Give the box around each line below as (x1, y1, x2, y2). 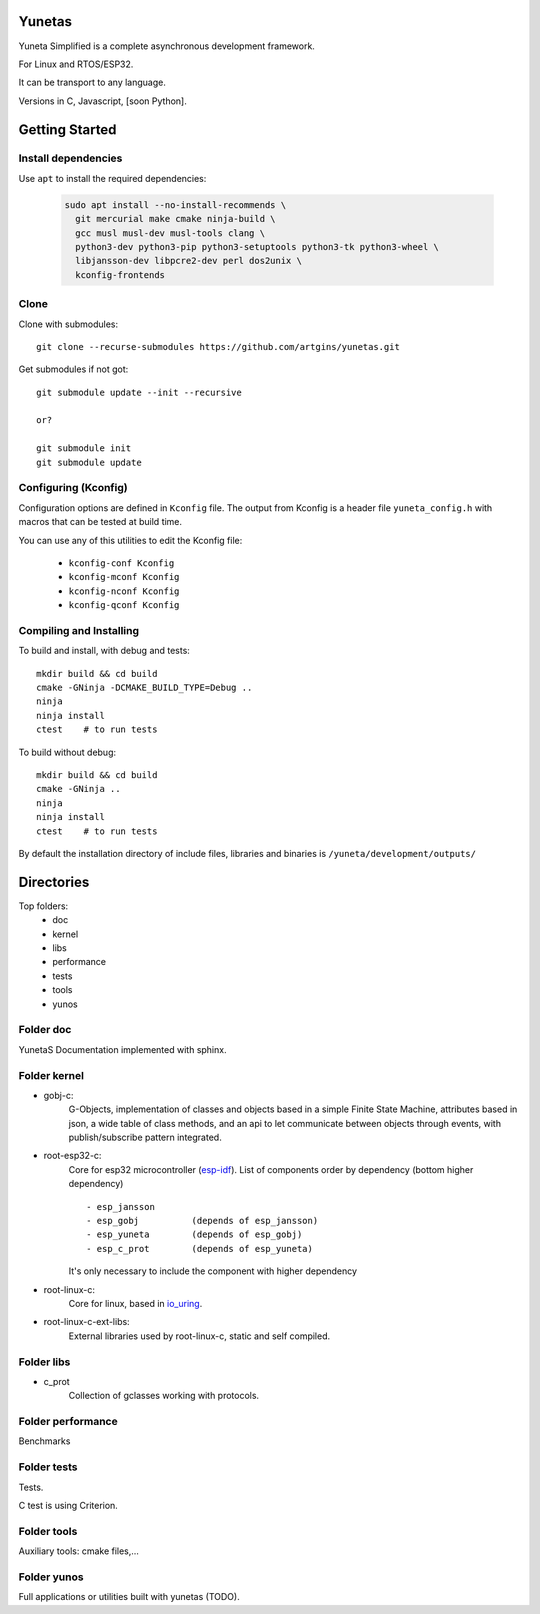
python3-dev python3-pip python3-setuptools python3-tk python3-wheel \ (75, 241, 440, 252)
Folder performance (18, 1415, 119, 1429)
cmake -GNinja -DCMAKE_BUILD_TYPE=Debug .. (36, 682, 253, 694)
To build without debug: (18, 746, 117, 758)
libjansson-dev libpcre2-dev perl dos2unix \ (75, 255, 302, 267)
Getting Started (18, 121, 117, 138)
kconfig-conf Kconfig (68, 557, 175, 569)
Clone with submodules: (18, 318, 119, 330)
